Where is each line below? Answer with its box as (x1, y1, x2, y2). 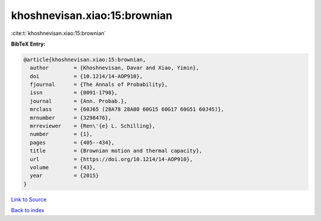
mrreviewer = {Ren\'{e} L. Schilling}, (30, 123, 156, 130)
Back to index (11, 207, 45, 214)
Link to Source (11, 196, 47, 203)
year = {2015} (30, 172, 99, 179)
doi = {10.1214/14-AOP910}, (30, 73, 143, 79)
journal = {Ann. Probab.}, (30, 98, 127, 104)
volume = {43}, (30, 164, 96, 171)
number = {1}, (30, 131, 93, 137)
